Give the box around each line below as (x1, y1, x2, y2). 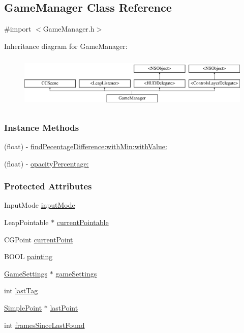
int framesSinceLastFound (4, 319, 85, 330)
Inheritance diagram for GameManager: (4, 40, 128, 51)
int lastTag (4, 285, 38, 296)
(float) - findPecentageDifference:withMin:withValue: (4, 141, 167, 151)
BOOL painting (4, 251, 53, 262)
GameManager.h (43, 23, 95, 34)
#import (4, 23, 32, 34)
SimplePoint (4, 302, 42, 313)
